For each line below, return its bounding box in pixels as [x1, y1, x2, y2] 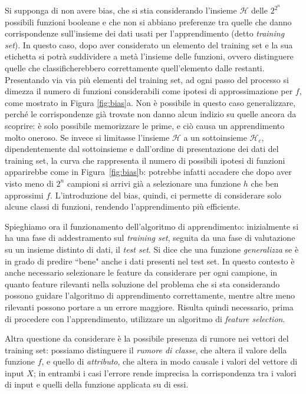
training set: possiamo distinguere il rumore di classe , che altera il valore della [5, 343, 287, 356]
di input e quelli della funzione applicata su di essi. [5, 378, 189, 390]
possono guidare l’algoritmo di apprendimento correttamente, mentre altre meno [5, 289, 295, 302]
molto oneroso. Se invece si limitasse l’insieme [5, 131, 170, 143]
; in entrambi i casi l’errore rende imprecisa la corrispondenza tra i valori [33, 366, 297, 379]
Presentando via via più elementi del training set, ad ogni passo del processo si [5, 73, 289, 85]
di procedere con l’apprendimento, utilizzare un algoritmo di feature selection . [5, 312, 285, 325]
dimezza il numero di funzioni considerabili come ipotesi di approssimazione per [5, 85, 293, 97]
